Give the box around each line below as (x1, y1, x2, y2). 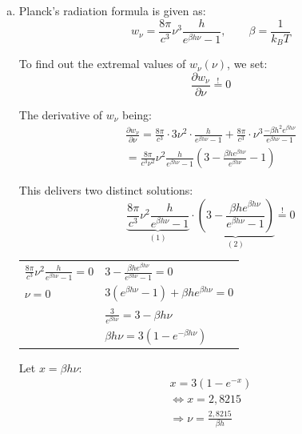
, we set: (227, 55, 268, 72)
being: (122, 106, 152, 123)
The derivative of (18, 106, 103, 123)
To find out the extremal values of (18, 55, 186, 72)
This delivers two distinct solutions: (18, 182, 193, 199)
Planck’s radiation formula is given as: (18, 2, 206, 18)
